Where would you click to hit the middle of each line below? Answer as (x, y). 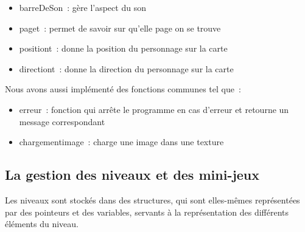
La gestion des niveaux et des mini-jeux (132, 175)
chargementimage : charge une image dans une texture (121, 142)
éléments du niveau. (42, 224)
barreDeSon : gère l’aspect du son (82, 7)
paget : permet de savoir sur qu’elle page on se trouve (120, 28)
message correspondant (62, 121)
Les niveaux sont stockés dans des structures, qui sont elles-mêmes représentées (152, 200)
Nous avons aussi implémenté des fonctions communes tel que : (123, 89)
